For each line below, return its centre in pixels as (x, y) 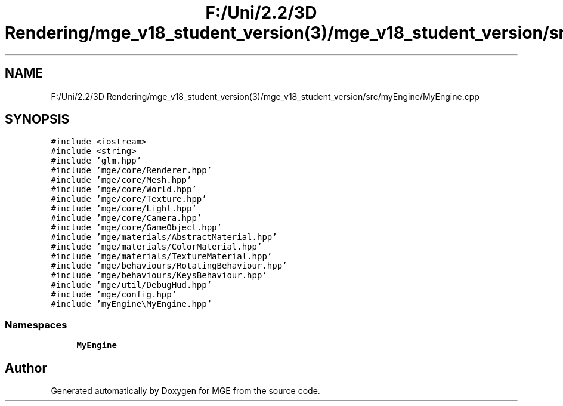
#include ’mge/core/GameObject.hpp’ (136, 228)
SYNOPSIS (37, 119)
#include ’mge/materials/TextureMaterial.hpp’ (162, 256)
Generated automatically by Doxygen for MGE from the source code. (185, 391)
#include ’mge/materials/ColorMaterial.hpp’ (157, 247)
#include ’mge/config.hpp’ (114, 295)
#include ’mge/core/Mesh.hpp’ (121, 180)
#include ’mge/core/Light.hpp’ (124, 209)
